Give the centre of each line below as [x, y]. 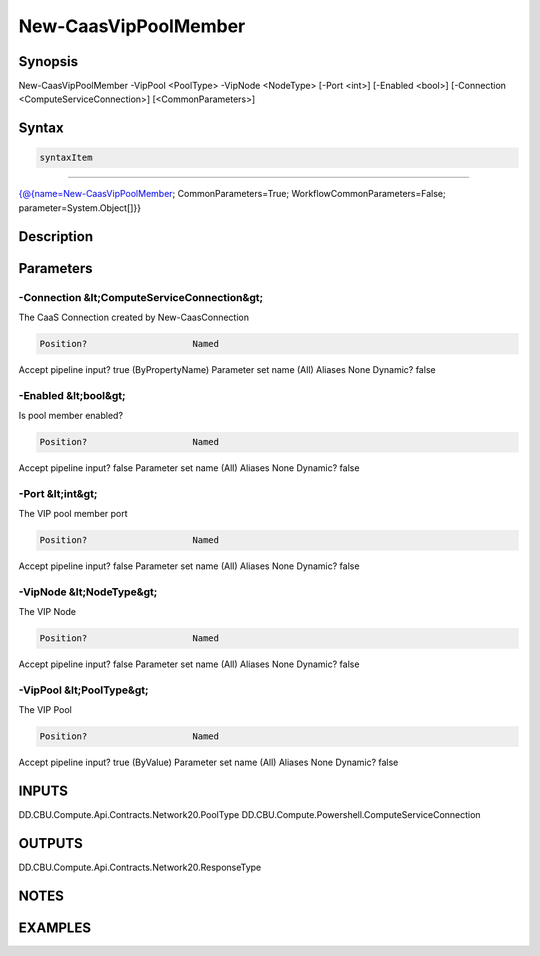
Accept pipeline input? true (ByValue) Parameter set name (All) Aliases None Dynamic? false [208, 762]
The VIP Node [47, 612]
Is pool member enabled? [71, 416]
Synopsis [48, 61]
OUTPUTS [51, 843]
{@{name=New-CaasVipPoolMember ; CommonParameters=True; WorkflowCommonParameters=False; [232, 194]
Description [56, 236]
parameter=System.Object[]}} [80, 207]
